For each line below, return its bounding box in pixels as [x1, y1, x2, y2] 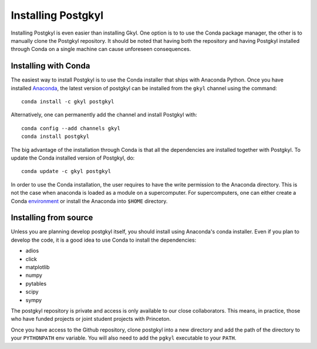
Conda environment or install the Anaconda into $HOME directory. [11, 197, 168, 205]
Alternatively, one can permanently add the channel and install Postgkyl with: [11, 111, 198, 118]
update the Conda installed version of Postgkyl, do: [11, 154, 135, 161]
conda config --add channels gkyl [21, 125, 120, 131]
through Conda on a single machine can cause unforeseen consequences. [11, 46, 191, 53]
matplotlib [25, 264, 50, 270]
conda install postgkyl [21, 133, 90, 140]
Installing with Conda [11, 61, 90, 71]
